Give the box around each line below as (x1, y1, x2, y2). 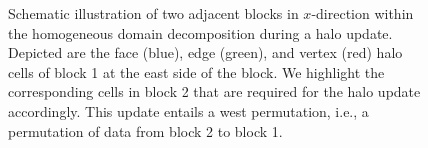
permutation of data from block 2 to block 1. (8, 120, 283, 141)
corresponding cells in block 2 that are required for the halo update (8, 81, 421, 102)
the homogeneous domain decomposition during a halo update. (8, 22, 393, 43)
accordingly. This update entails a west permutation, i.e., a (8, 100, 369, 121)
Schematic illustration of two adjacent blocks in (8, 3, 299, 23)
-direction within (311, 3, 414, 23)
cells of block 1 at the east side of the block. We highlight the (8, 61, 385, 82)
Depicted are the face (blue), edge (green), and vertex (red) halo (8, 42, 403, 63)
